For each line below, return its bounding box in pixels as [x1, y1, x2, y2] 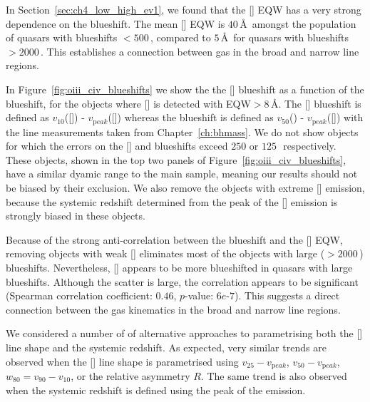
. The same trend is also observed [200, 368, 347, 383]
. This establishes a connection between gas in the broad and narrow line [40, 43, 359, 58]
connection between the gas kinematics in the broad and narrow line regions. [6, 301, 341, 316]
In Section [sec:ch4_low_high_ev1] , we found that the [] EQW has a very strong [6, 2, 361, 16]
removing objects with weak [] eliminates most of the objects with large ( [6, 246, 325, 261]
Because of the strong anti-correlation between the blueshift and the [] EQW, [6, 232, 343, 247]
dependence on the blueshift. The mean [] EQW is [6, 16, 225, 31]
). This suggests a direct [234, 288, 340, 303]
